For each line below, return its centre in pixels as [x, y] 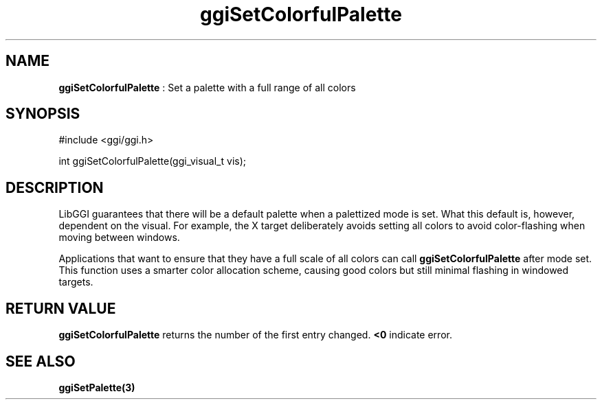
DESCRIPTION [55, 187]
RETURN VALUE [61, 308]
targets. [76, 282]
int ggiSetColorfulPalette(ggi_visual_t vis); [152, 161]
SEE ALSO [41, 361]
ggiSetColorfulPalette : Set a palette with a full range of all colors [207, 87]
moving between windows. [119, 238]
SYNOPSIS [43, 114]
